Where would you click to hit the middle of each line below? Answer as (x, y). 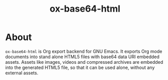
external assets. (22, 73)
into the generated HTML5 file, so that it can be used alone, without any (80, 67)
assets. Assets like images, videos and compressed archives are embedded (84, 62)
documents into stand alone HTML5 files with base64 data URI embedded (82, 57)
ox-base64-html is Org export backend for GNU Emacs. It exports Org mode (84, 51)
